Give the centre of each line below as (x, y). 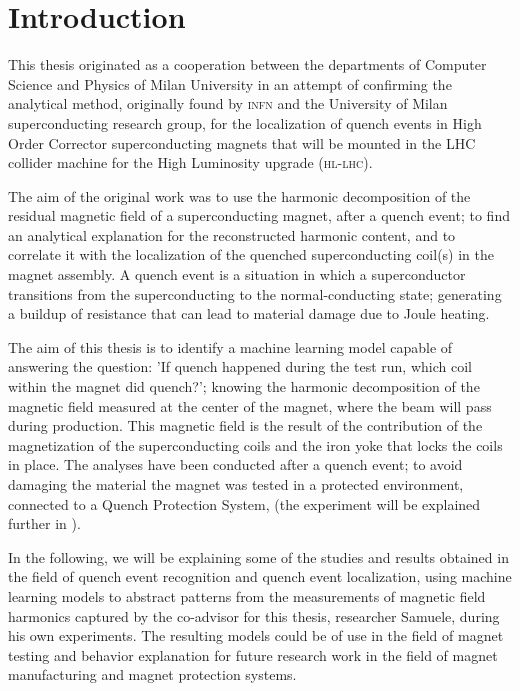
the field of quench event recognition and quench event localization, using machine (260, 576)
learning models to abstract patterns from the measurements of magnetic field (247, 595)
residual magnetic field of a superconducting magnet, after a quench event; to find (259, 215)
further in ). (44, 523)
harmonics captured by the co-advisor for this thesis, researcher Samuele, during (254, 615)
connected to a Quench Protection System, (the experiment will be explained (244, 503)
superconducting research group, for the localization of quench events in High (245, 122)
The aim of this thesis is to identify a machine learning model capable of (230, 346)
